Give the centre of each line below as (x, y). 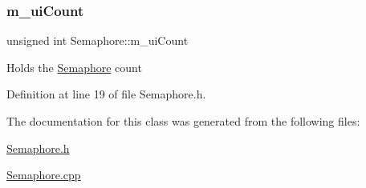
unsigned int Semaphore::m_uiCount (98, 40)
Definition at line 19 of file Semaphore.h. (106, 94)
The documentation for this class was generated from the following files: (183, 121)
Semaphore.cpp (44, 175)
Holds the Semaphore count (74, 67)
